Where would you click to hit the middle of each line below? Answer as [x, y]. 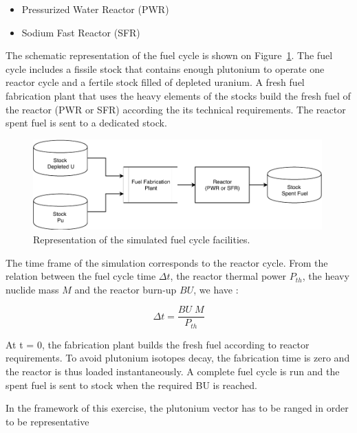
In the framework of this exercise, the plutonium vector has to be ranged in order [177, 408]
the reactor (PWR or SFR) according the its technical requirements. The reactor [176, 109]
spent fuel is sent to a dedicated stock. [86, 123]
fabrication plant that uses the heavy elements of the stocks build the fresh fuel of [178, 95]
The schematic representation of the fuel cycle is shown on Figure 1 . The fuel [169, 55]
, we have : [216, 289]
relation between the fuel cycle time [81, 276]
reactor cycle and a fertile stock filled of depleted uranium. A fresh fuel [155, 82]
